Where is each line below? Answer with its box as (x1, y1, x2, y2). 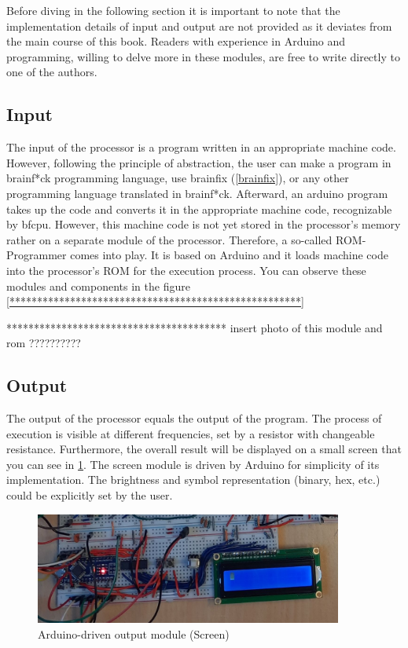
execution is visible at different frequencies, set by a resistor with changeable (6, 425, 375, 441)
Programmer (6, 247, 67, 263)
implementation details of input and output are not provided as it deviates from (6, 17, 392, 34)
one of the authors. (6, 64, 97, 80)
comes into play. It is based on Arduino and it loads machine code (70, 247, 388, 263)
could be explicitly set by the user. (6, 487, 173, 503)
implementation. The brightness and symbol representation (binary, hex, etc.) (6, 471, 380, 488)
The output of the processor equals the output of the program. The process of (6, 410, 382, 427)
